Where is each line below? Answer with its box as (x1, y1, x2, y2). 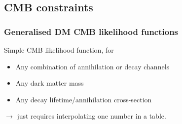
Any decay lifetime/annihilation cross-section (15, 94, 152, 104)
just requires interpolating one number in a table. (17, 111, 166, 121)
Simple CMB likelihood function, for (4, 45, 114, 55)
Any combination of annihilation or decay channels (15, 61, 170, 71)
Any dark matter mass (15, 78, 84, 88)
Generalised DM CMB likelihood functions (4, 25, 179, 37)
